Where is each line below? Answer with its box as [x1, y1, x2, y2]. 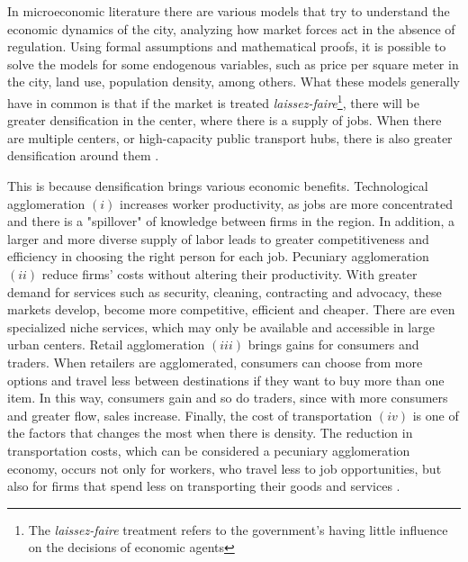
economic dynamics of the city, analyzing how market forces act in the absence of [7, 19, 455, 38]
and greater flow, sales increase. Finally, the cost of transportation [7, 405, 373, 424]
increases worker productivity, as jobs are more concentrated [120, 194, 454, 213]
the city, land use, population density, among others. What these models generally [7, 72, 460, 91]
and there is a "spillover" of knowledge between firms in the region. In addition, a [7, 212, 454, 231]
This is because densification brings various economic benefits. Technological [7, 177, 428, 195]
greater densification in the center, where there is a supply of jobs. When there [7, 111, 442, 130]
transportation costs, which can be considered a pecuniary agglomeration [7, 440, 410, 459]
